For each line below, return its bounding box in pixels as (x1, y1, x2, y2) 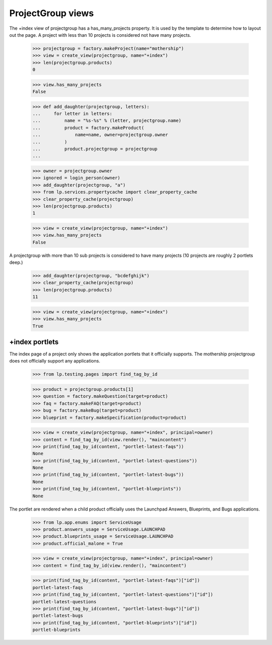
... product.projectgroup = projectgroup (32, 146, 158, 152)
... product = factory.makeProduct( (32, 125, 145, 130)
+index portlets (9, 337, 59, 346)
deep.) (9, 259, 23, 265)
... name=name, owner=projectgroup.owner (32, 132, 168, 138)
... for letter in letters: (32, 111, 113, 117)
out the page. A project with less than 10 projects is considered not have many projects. (9, 32, 191, 38)
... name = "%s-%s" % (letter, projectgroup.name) (32, 118, 181, 123)
